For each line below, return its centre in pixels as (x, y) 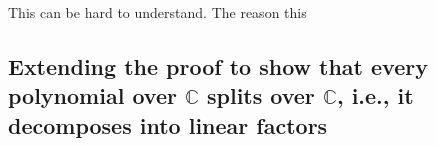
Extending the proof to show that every (218, 65)
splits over (261, 95)
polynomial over (92, 95)
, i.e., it (375, 95)
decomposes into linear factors (168, 124)
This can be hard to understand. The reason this (157, 12)
